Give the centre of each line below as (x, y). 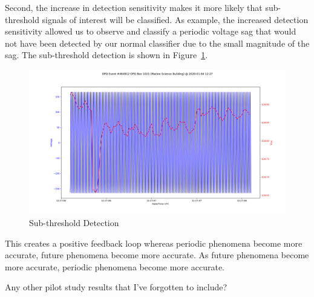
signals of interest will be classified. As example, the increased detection (175, 19)
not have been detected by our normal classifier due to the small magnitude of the (157, 43)
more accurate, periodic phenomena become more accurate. (115, 266)
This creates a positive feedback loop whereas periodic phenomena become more (154, 243)
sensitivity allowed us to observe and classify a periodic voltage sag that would (151, 31)
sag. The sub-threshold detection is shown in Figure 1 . (106, 55)
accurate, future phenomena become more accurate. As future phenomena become (157, 255)
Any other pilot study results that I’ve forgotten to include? (116, 287)
